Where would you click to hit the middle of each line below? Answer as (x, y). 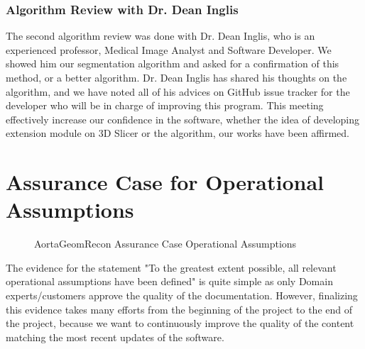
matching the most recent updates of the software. (115, 337)
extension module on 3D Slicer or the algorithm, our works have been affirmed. (178, 133)
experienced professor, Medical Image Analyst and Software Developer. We (169, 49)
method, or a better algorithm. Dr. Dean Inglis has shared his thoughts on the (176, 77)
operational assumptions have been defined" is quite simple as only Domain (169, 281)
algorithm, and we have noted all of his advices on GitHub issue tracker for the (178, 91)
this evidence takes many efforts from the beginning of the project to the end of (179, 309)
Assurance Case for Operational (165, 182)
